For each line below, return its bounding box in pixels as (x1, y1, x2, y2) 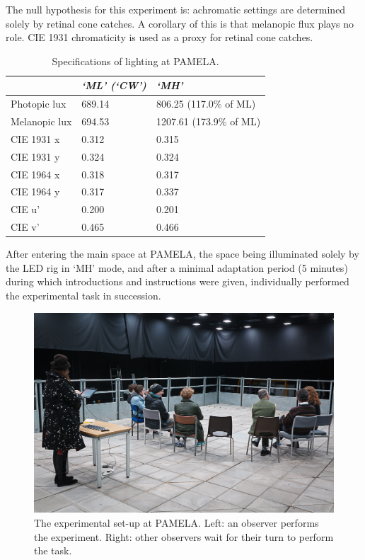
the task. (34, 543, 72, 558)
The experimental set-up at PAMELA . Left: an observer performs (34, 515, 319, 530)
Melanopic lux (11, 114, 72, 129)
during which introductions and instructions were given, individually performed (6, 274, 349, 289)
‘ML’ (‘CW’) (81, 78, 146, 93)
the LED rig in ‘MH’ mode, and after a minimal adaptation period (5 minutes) (6, 260, 348, 275)
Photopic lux (11, 96, 66, 111)
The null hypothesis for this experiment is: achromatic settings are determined (6, 2, 346, 16)
